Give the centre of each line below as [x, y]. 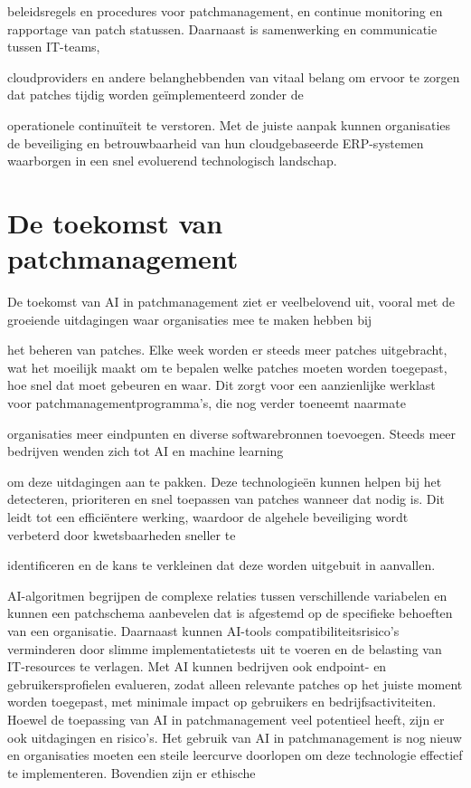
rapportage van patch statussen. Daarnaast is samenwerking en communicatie [222, 28]
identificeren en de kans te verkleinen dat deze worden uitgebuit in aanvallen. [221, 565]
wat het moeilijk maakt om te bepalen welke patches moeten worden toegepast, [227, 367]
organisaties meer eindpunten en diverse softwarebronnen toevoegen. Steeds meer [232, 433]
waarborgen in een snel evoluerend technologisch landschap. [172, 161]
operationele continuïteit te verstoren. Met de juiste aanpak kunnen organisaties [229, 124]
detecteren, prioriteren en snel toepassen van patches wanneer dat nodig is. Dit [226, 499]
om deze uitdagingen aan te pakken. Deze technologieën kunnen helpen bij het [225, 481]
